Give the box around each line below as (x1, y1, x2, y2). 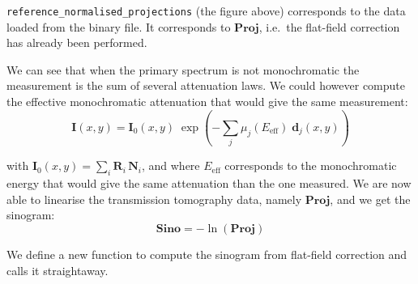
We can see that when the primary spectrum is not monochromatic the (6, 61, 360, 78)
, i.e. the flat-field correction (258, 18, 400, 35)
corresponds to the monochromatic (224, 157, 397, 174)
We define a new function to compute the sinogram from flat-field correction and (6, 245, 407, 262)
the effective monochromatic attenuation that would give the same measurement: (6, 93, 408, 110)
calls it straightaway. (6, 261, 109, 278)
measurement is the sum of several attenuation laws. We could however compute (6, 77, 405, 94)
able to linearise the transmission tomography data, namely (6, 190, 302, 207)
